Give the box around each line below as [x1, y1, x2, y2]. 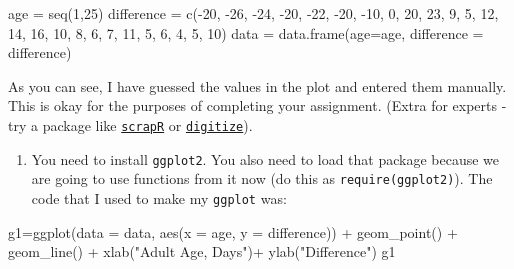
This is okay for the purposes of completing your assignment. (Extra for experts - [8, 95, 507, 116]
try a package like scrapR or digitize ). [8, 114, 253, 135]
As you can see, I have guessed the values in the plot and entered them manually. [8, 75, 507, 96]
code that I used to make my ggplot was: [31, 187, 287, 208]
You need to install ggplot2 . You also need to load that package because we [31, 148, 500, 169]
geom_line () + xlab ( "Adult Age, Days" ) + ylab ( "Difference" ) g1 [8, 241, 396, 262]
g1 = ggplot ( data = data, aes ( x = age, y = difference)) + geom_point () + [8, 221, 458, 242]
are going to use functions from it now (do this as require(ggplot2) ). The [31, 168, 493, 189]
